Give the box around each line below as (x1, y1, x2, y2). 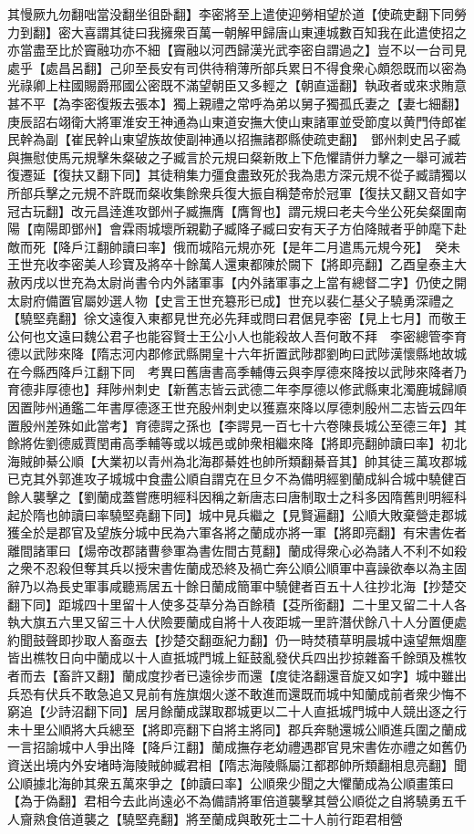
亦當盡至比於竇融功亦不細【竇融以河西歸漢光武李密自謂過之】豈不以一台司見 (7, 40, 467, 59)
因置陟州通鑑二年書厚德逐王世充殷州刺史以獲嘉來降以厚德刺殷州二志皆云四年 (7, 398, 467, 417)
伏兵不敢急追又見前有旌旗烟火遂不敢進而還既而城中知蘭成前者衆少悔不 (45, 683, 467, 703)
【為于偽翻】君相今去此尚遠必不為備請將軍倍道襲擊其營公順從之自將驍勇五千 (7, 791, 467, 810)
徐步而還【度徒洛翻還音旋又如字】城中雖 (211, 665, 454, 684)
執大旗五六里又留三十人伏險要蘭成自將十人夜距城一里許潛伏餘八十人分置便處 (7, 612, 467, 631)
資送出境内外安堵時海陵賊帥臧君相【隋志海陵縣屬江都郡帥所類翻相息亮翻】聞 (7, 755, 467, 774)
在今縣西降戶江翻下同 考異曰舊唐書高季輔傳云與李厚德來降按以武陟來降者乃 (7, 361, 467, 381)
